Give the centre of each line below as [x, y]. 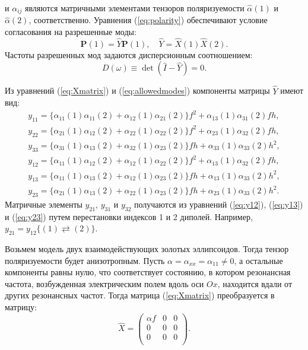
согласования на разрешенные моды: [71, 32]
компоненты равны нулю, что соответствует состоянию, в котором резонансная [148, 272]
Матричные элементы [44, 204]
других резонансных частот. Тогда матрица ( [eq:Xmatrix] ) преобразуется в [140, 295]
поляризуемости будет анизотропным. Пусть [85, 260]
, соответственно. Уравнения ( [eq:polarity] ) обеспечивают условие [148, 20]
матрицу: [21, 306]
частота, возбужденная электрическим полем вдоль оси [104, 283]
